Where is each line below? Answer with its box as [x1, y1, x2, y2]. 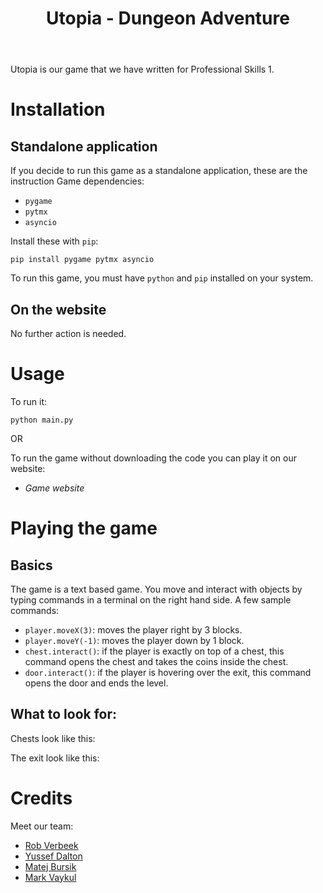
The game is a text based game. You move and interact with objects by [10, 583, 303, 595]
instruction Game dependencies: [10, 175, 145, 187]
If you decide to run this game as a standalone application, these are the [10, 165, 308, 177]
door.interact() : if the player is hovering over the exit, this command [24, 666, 312, 678]
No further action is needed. [10, 328, 127, 339]
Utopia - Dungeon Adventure [46, 7, 290, 30]
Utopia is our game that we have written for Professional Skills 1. [10, 63, 275, 76]
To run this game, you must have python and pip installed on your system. [10, 272, 314, 284]
